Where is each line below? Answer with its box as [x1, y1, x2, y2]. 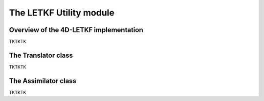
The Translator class [9, 51, 73, 59]
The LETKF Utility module [9, 7, 115, 18]
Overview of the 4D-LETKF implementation [9, 26, 144, 34]
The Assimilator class [9, 77, 77, 85]
